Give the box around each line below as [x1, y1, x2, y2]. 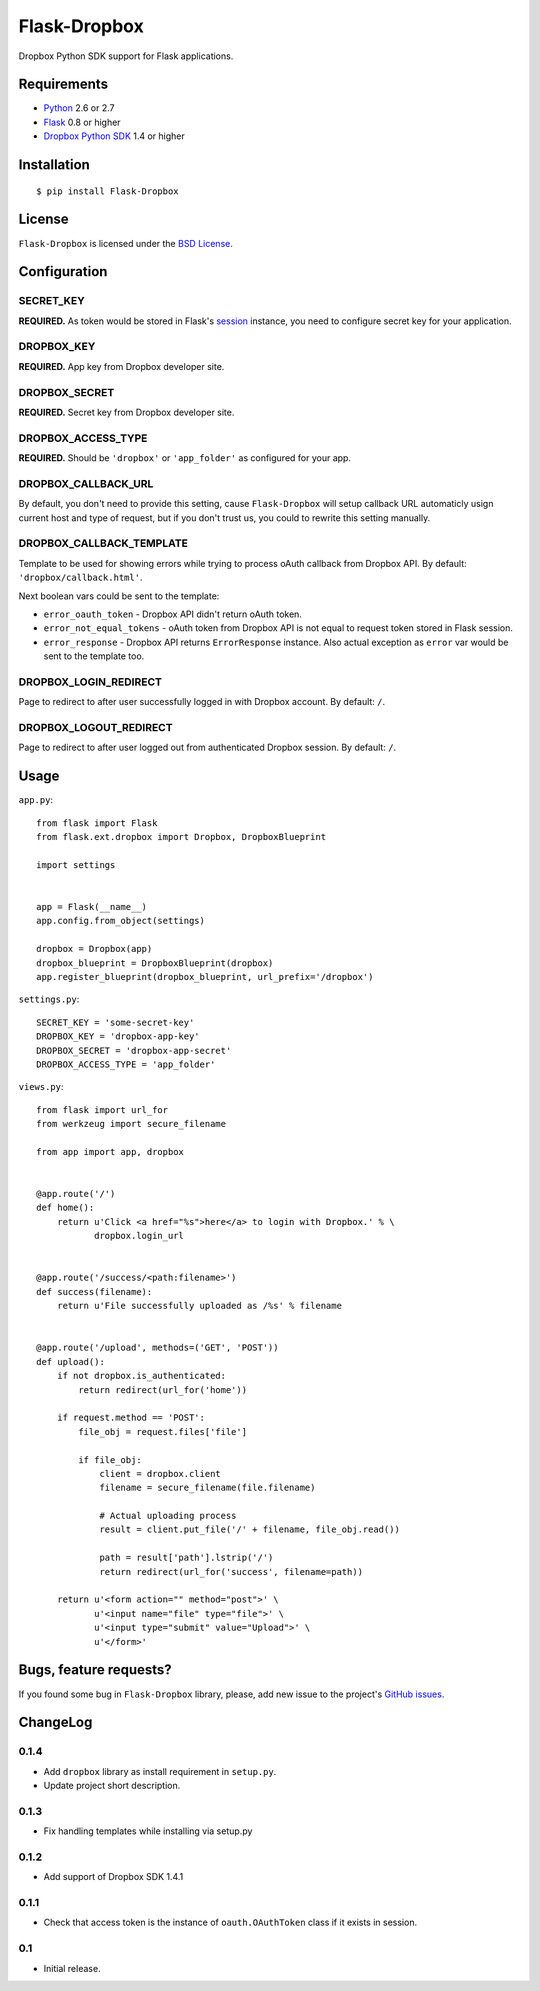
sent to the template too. [43, 650, 145, 662]
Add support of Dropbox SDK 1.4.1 [43, 1871, 184, 1883]
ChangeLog [18, 1714, 93, 1731]
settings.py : [18, 993, 80, 1005]
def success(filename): [36, 1286, 153, 1297]
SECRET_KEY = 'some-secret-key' [36, 1016, 195, 1028]
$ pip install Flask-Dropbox [36, 185, 179, 197]
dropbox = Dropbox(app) [36, 943, 153, 955]
